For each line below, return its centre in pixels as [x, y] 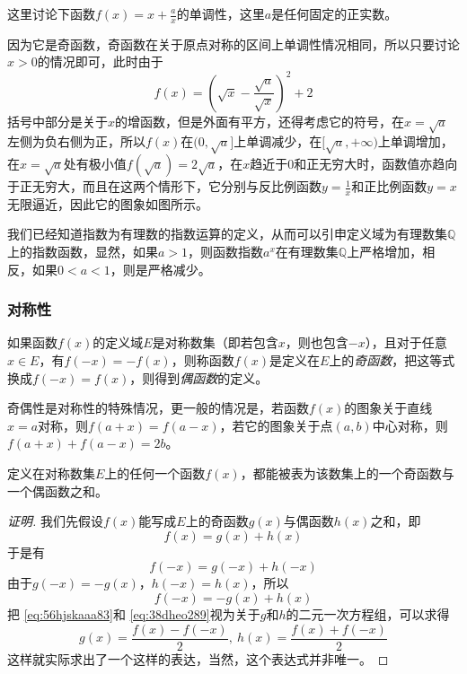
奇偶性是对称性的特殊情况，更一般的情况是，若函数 [158, 408]
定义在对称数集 [51, 473]
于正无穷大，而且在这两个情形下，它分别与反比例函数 [164, 186]
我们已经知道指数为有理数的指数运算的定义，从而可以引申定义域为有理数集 [227, 234]
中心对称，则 [410, 425]
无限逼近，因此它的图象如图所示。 [108, 203]
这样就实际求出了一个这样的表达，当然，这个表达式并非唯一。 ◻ [198, 658]
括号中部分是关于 [57, 121]
